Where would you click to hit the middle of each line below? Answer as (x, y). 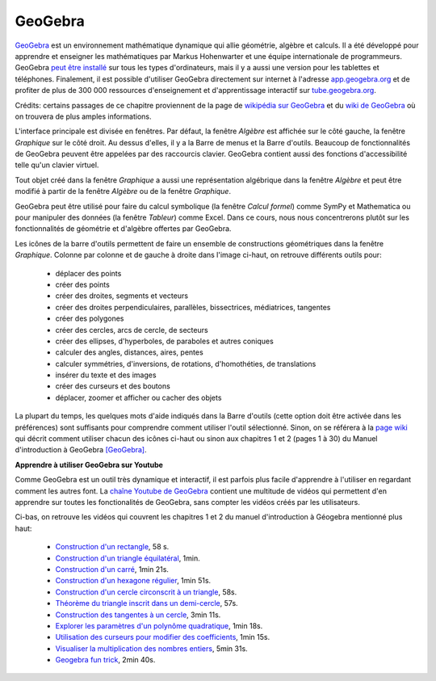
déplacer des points (88, 273)
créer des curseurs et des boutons (113, 386)
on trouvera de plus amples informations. (84, 116)
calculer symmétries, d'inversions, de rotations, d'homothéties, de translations (186, 364)
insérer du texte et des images (106, 375)
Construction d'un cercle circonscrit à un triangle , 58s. (146, 592)
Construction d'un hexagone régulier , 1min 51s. (133, 581)
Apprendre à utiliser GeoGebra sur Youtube (89, 465)
